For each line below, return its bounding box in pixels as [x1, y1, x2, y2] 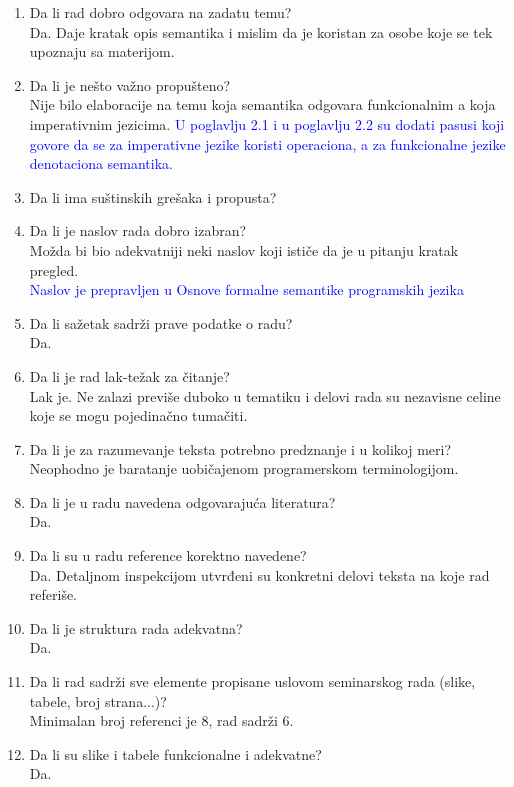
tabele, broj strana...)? [29, 690, 167, 711]
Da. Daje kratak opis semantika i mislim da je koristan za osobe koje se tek [29, 21, 493, 42]
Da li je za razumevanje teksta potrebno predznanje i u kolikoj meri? [29, 438, 451, 459]
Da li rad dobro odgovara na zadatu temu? [29, 2, 292, 22]
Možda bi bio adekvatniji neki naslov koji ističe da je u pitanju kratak [29, 239, 459, 260]
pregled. [29, 259, 79, 280]
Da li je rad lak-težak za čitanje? [29, 365, 230, 386]
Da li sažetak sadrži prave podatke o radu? [29, 312, 293, 333]
